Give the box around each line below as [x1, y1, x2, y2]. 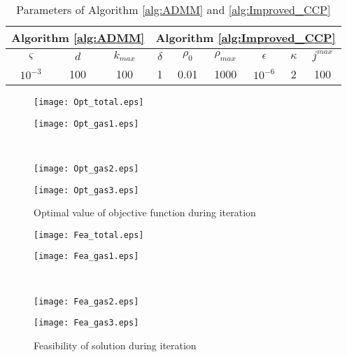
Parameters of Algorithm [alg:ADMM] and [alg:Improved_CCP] [16, 1, 331, 17]
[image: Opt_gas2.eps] [34, 163, 139, 174]
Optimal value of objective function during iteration [34, 205, 256, 220]
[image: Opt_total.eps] [34, 97, 144, 107]
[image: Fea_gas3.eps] [34, 318, 139, 328]
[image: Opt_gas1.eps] [34, 118, 139, 129]
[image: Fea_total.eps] [34, 230, 144, 240]
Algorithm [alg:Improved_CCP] [155, 29, 336, 45]
